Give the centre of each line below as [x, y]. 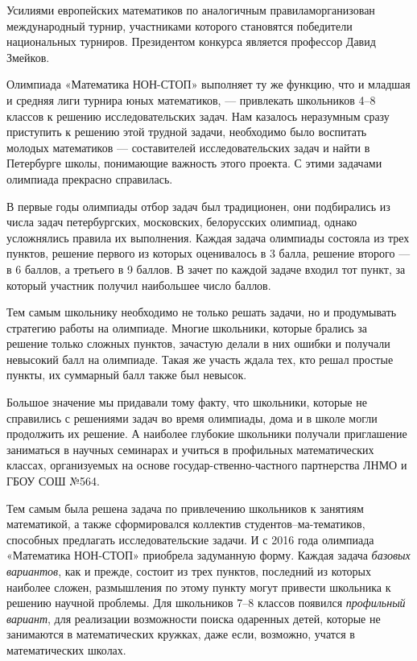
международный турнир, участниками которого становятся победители [180, 25]
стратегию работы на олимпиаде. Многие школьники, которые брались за [187, 327]
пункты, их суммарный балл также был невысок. [127, 375]
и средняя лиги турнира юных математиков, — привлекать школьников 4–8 [191, 99]
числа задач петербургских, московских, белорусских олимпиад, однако [182, 222]
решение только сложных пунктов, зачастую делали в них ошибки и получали [198, 343]
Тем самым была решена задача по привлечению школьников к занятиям [185, 508]
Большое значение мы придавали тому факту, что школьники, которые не [187, 402]
